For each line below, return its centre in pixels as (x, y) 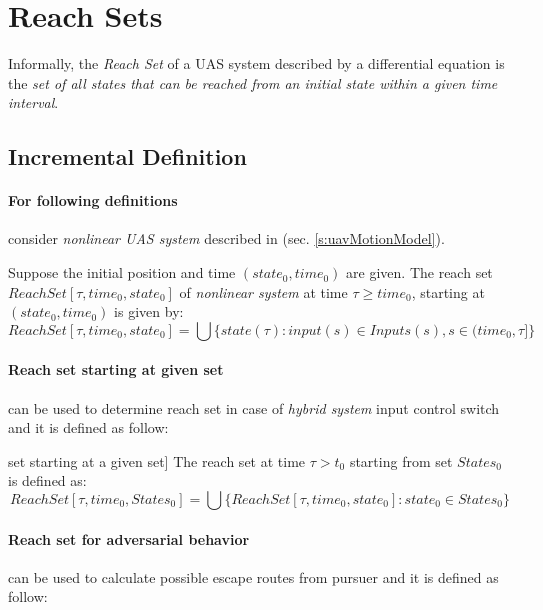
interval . (33, 102)
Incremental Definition (127, 156)
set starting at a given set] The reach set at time (157, 460)
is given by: (149, 311)
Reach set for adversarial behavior (129, 538)
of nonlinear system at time (263, 291)
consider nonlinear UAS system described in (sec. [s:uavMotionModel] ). (226, 238)
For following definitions (93, 200)
